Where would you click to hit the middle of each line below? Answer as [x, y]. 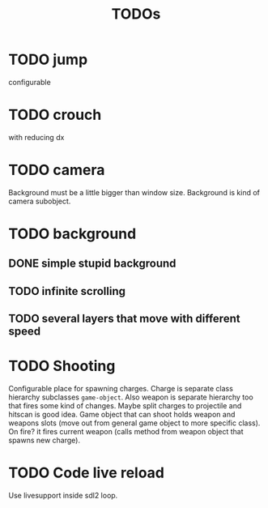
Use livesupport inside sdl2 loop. [63, 496]
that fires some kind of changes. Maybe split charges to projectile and [125, 406]
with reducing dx [36, 137]
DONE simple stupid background [92, 264]
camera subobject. [40, 201]
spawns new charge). [45, 440]
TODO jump [48, 60]
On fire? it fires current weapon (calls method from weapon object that [126, 432]
